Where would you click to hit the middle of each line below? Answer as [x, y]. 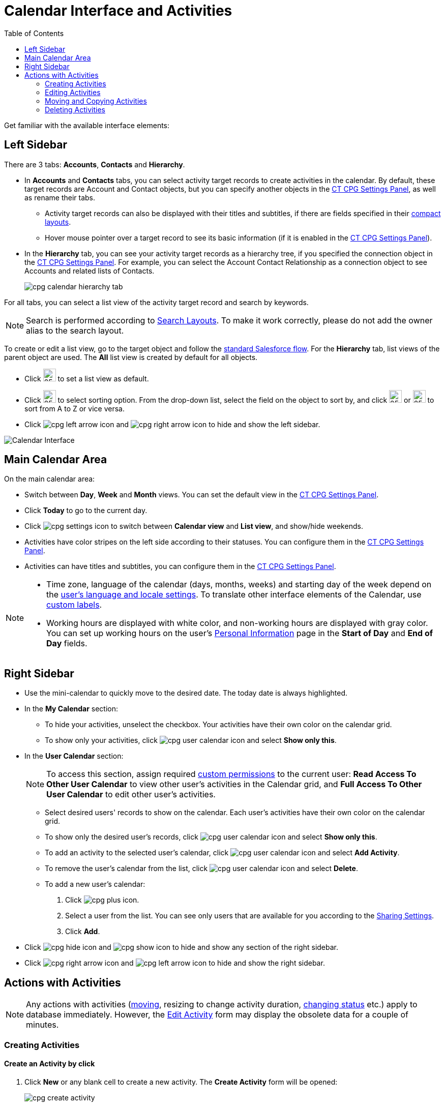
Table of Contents [34, 33]
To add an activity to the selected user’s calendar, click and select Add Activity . [222, 853]
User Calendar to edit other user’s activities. [131, 795]
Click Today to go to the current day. [86, 511]
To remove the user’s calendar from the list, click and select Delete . [201, 869]
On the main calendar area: [50, 479]
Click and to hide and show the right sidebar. [175, 963]
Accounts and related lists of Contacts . [90, 271]
